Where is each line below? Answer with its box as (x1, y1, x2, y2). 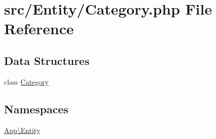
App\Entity (4, 124, 40, 135)
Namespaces (4, 101, 68, 116)
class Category (4, 76, 49, 87)
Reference (4, 18, 74, 39)
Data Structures (4, 52, 90, 68)
